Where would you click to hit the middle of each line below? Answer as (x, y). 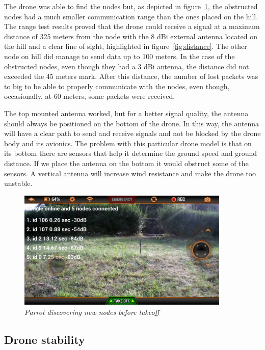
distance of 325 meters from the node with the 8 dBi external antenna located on (131, 36)
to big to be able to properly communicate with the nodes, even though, (117, 86)
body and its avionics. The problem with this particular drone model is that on (128, 143)
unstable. (18, 183)
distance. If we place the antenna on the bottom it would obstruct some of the (126, 163)
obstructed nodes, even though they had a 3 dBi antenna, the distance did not (127, 66)
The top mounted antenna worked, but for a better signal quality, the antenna (126, 113)
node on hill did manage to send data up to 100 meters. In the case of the (120, 56)
